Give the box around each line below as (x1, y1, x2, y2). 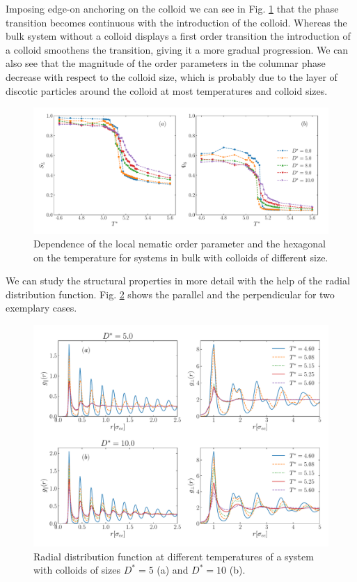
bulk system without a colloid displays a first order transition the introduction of (6, 29, 351, 43)
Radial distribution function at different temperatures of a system (33, 549, 314, 563)
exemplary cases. (6, 300, 77, 315)
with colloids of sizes (33, 562, 121, 577)
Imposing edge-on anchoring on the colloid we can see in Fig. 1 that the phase (6, 1, 339, 15)
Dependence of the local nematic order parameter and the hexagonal (33, 236, 326, 251)
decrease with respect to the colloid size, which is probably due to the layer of (6, 69, 338, 84)
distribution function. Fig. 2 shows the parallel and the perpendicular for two (6, 286, 335, 301)
